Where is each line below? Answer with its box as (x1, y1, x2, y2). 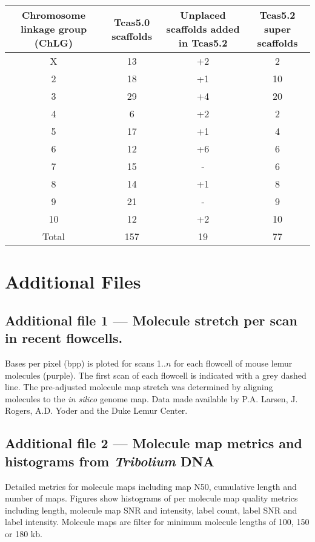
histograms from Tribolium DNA (5, 451, 214, 470)
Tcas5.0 (114, 15, 150, 29)
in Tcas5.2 (178, 36, 228, 50)
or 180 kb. (5, 527, 42, 540)
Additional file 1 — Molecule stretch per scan (5, 310, 297, 329)
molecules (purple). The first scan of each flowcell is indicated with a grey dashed (5, 368, 307, 381)
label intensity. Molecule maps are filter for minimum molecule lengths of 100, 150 (5, 515, 310, 528)
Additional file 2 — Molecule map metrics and (5, 434, 302, 452)
